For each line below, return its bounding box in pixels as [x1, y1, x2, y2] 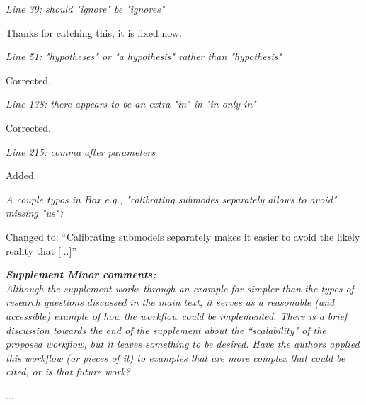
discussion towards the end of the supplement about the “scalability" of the [6, 322, 326, 337]
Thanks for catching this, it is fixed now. [6, 25, 182, 40]
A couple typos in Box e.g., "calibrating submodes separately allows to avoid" [6, 191, 337, 206]
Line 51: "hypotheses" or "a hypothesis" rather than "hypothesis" [6, 49, 282, 64]
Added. [6, 168, 37, 183]
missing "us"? [6, 205, 64, 220]
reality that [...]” [6, 243, 77, 258]
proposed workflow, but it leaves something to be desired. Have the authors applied [6, 336, 360, 351]
